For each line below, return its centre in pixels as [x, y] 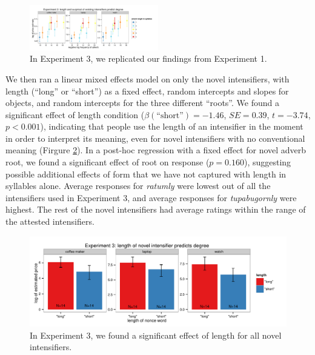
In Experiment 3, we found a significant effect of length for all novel [156, 335]
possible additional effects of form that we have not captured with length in [146, 174]
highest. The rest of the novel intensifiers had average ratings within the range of [156, 209]
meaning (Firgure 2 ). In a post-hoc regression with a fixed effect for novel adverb [156, 150]
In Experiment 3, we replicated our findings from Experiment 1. [148, 58]
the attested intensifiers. [50, 221]
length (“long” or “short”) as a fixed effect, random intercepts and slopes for [147, 91]
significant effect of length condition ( [75, 114]
